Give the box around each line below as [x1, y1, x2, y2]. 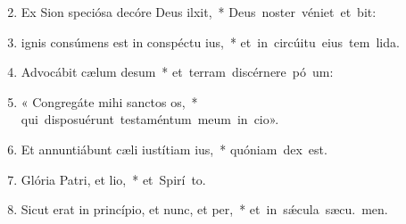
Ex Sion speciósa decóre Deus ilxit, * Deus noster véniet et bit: [21, 3, 377, 21]
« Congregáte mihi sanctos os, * [21, 92, 198, 111]
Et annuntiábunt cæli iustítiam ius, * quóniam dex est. [21, 139, 327, 158]
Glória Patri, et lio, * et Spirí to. [21, 170, 206, 188]
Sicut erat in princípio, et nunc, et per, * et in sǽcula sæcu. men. [21, 200, 388, 219]
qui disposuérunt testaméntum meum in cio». [21, 110, 279, 129]
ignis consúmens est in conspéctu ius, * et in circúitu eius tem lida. [21, 32, 400, 51]
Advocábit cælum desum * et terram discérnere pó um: [21, 62, 334, 81]
